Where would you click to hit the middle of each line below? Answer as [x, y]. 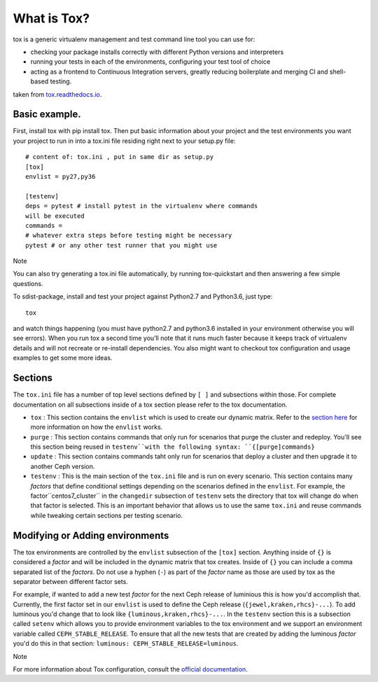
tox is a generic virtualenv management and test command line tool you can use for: [134, 39]
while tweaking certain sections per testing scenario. [107, 515]
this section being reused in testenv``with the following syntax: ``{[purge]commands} [173, 447]
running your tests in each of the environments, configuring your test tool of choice [150, 62]
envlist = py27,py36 [61, 176]
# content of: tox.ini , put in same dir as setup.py [119, 157]
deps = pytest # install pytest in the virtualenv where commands [142, 206]
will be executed [55, 216]
